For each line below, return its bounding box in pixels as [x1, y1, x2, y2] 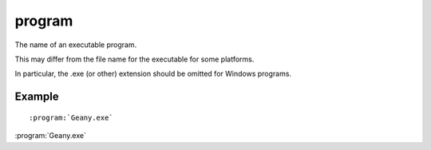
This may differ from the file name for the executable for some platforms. [14, 54, 255, 64]
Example [14, 90, 59, 104]
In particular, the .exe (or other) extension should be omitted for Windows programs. [14, 69, 291, 79]
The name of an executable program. [14, 40, 137, 49]
